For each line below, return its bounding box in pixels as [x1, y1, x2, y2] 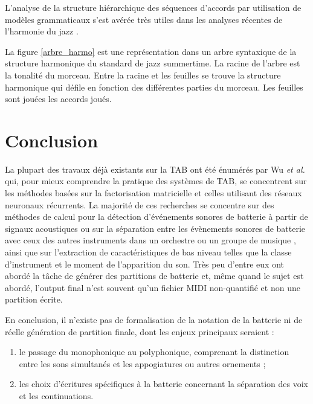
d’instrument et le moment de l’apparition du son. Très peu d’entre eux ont [5, 257, 285, 270]
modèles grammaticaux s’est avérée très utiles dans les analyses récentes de [5, 13, 283, 25]
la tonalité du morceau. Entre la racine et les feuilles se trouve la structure [5, 68, 281, 81]
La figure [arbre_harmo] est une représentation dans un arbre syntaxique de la [5, 45, 297, 57]
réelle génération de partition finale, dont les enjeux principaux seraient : [5, 325, 274, 338]
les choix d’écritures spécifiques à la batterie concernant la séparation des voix [19, 377, 308, 390]
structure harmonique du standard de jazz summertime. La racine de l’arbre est [5, 57, 300, 69]
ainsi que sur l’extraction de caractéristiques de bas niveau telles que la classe [5, 246, 292, 258]
